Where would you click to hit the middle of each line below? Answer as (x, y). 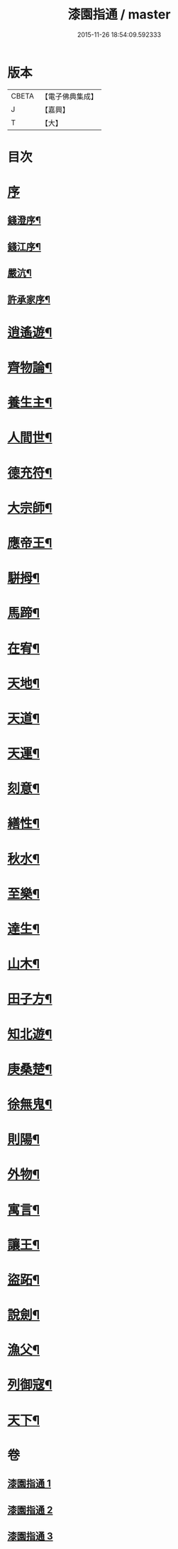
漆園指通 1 (29, 1483)
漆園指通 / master (119, 15)
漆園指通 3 (30, 1536)
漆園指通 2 (30, 1510)
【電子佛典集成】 (69, 96)
